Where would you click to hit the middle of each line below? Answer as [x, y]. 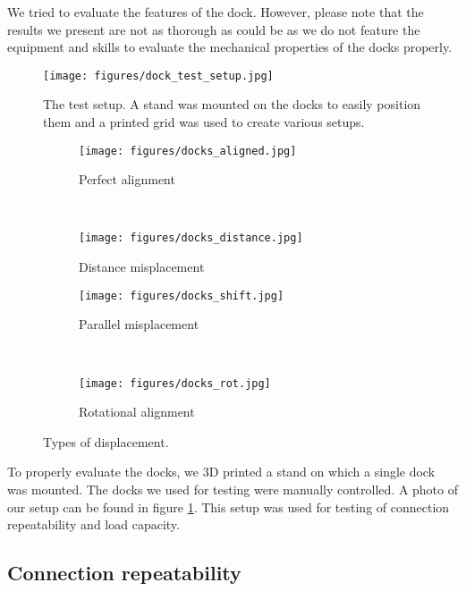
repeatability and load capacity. [93, 524]
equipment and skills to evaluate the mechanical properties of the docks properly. [230, 47]
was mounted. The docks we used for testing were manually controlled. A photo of [233, 489]
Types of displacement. [106, 441]
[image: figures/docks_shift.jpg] [182, 295]
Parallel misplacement [139, 324]
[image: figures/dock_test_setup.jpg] [158, 76]
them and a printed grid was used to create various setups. [204, 122]
